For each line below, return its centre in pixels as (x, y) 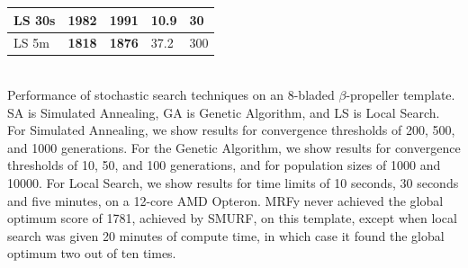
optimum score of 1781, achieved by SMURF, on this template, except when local (232, 218)
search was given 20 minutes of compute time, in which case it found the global (226, 235)
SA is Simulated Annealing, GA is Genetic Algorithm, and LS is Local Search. (224, 112)
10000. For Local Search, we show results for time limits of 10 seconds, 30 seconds (233, 183)
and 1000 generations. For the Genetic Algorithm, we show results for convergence (234, 147)
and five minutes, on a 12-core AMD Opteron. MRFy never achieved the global (225, 200)
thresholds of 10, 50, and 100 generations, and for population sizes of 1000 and (224, 165)
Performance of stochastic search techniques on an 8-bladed (171, 95)
